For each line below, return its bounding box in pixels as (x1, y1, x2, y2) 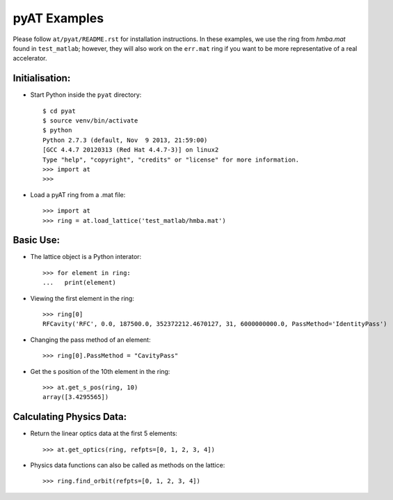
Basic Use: (13, 234, 61, 247)
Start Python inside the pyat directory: (30, 91, 142, 99)
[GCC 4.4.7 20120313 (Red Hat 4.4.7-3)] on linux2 (42, 146, 219, 154)
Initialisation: (13, 72, 71, 84)
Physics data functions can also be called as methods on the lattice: (30, 461, 225, 469)
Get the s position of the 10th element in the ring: (30, 367, 170, 375)
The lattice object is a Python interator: (30, 253, 142, 261)
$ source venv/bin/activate (42, 117, 138, 125)
